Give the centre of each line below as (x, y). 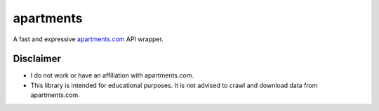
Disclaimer (37, 59)
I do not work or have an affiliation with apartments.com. (112, 75)
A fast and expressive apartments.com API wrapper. (88, 39)
